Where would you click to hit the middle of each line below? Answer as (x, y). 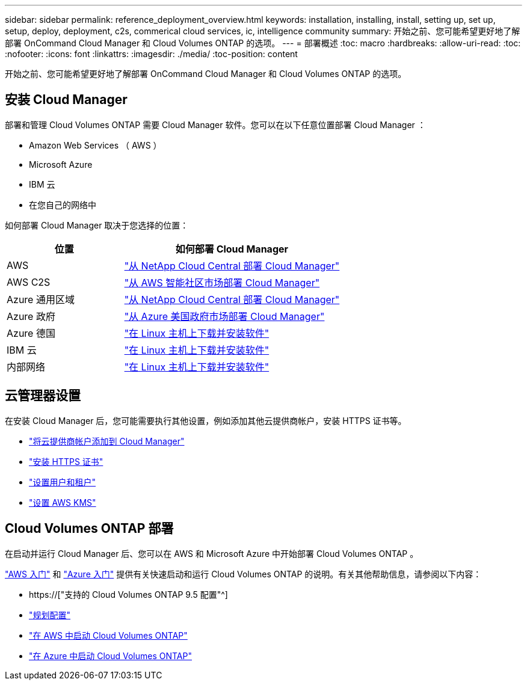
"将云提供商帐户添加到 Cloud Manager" (107, 441)
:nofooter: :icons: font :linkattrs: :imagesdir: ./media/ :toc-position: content (151, 54)
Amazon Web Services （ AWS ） (95, 145)
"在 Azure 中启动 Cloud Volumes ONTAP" (110, 656)
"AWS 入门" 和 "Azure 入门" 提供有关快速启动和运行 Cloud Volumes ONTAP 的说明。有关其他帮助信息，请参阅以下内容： (243, 574)
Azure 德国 (31, 333)
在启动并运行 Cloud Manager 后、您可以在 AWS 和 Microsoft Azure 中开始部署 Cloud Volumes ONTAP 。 (212, 553)
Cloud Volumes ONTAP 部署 (89, 529)
